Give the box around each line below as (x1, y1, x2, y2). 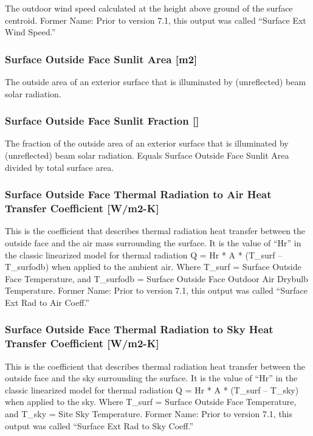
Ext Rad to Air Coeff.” (5, 296, 89, 308)
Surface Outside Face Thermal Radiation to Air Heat (5, 187, 272, 202)
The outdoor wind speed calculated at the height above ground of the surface (5, 2, 293, 14)
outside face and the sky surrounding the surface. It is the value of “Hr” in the (5, 372, 298, 384)
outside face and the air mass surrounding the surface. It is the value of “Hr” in (5, 236, 301, 249)
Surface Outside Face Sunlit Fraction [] (5, 113, 199, 128)
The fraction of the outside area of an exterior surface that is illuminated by (5, 137, 289, 150)
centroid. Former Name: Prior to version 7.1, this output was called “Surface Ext (5, 13, 306, 26)
